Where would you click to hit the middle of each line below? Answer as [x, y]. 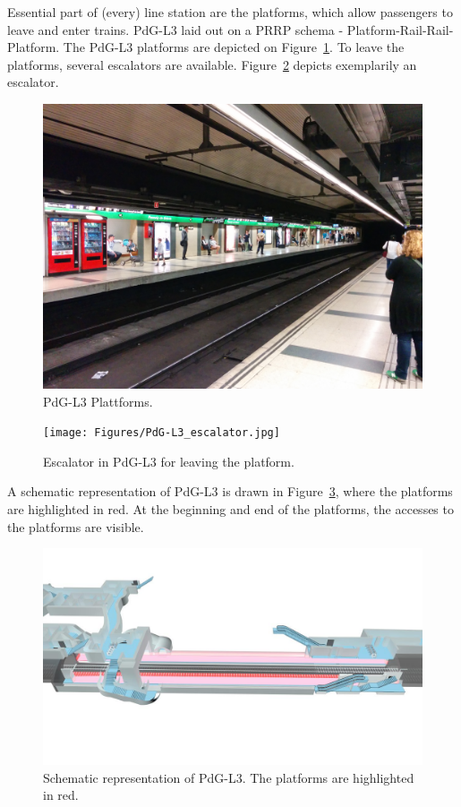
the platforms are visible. [76, 526]
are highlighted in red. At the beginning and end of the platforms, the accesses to [230, 509]
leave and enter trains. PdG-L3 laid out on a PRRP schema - [175, 29]
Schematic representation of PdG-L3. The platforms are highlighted [229, 777]
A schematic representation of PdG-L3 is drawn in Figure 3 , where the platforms [230, 491]
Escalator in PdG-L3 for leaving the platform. [169, 461]
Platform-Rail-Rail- [400, 29]
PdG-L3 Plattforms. [98, 401]
